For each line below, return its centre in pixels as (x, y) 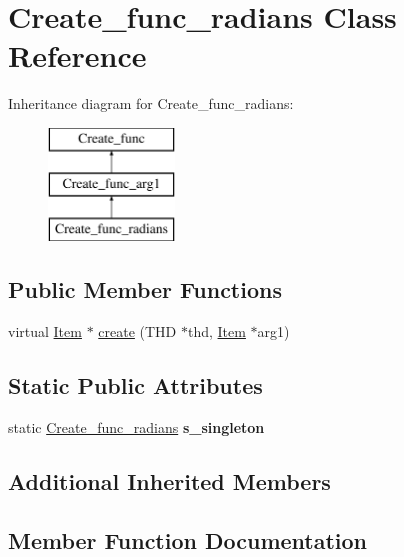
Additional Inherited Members (169, 480)
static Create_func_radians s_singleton (136, 426)
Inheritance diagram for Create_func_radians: (151, 103)
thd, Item (216, 331)
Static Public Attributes (135, 385)
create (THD (137, 331)
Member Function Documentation (188, 539)
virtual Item (45, 331)
